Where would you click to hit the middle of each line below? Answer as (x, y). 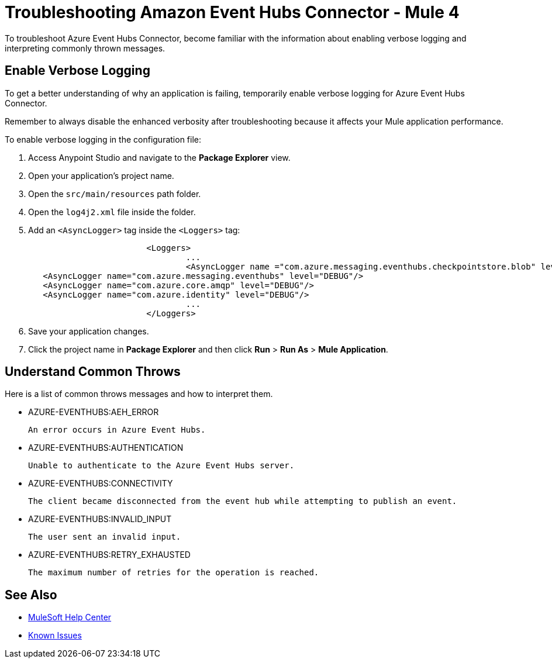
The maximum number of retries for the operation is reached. (174, 573)
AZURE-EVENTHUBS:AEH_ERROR (94, 412)
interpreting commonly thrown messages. (85, 48)
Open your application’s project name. (101, 175)
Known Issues (55, 636)
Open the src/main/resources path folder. (115, 194)
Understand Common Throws (93, 372)
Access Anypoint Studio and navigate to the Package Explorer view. (159, 157)
